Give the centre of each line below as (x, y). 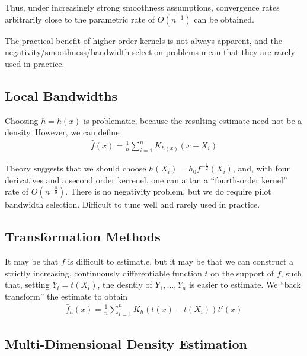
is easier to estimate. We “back (245, 285)
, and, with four (261, 168)
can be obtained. (224, 19)
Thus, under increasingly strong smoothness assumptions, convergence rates (142, 7)
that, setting (27, 285)
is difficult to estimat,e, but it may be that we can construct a (180, 261)
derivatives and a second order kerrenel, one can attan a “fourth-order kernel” (146, 179)
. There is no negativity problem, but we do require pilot (168, 191)
